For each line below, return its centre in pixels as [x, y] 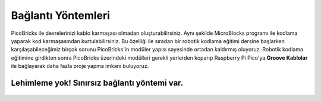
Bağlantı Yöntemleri [60, 15]
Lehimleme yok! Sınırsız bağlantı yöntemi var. [97, 83]
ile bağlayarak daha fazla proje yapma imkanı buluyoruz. [80, 66]
